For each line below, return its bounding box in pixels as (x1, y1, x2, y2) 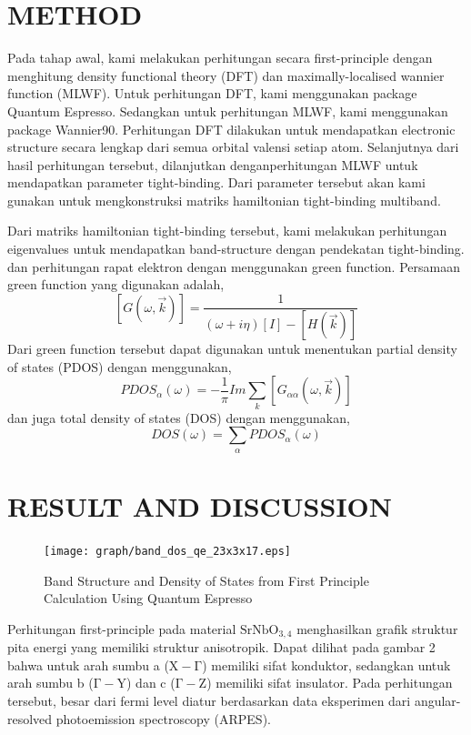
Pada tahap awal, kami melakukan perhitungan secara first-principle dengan (7, 48, 433, 67)
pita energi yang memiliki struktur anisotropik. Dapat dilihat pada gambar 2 (7, 638, 436, 657)
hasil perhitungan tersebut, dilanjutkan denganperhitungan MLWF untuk (7, 155, 418, 174)
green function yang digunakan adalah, (7, 275, 225, 294)
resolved (7, 709, 53, 728)
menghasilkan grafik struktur (296, 619, 458, 638)
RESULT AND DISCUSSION (7, 487, 392, 524)
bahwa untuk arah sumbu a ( (7, 655, 169, 674)
